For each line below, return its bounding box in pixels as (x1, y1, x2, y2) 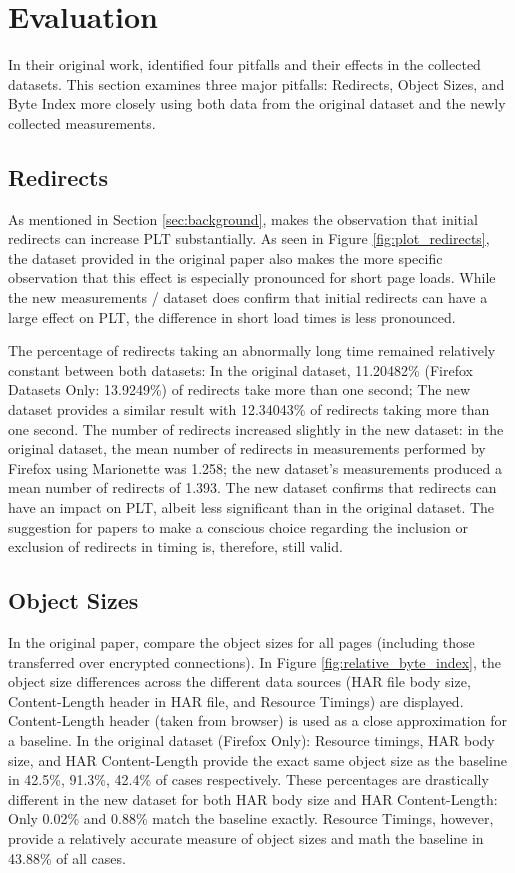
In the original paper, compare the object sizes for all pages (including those (8, 632, 475, 652)
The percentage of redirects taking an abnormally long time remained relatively (8, 340, 496, 361)
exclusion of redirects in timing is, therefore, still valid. (8, 536, 343, 557)
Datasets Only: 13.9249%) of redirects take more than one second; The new (8, 379, 471, 400)
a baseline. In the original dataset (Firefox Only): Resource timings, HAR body (8, 729, 495, 750)
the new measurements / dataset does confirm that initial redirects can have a (8, 287, 488, 308)
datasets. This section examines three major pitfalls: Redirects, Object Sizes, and (8, 73, 505, 94)
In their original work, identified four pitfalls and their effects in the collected (8, 54, 481, 75)
